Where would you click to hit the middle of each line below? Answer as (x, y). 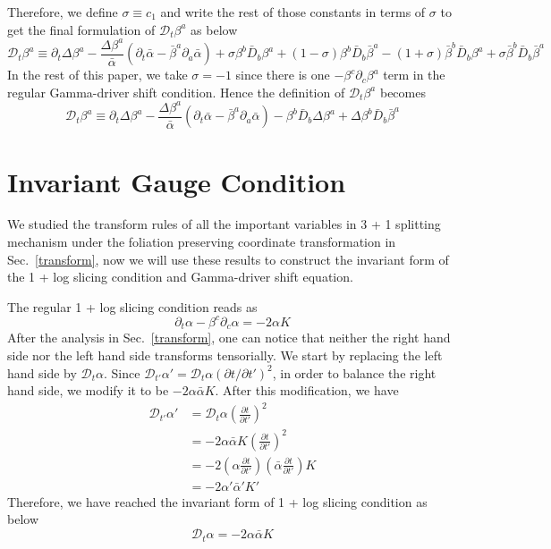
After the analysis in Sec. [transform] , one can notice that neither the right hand (229, 338)
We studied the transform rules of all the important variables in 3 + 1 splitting (224, 224)
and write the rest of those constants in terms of (293, 12)
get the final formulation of (81, 29)
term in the (414, 75)
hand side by (42, 372)
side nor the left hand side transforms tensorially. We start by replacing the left (225, 355)
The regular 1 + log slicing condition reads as (132, 306)
